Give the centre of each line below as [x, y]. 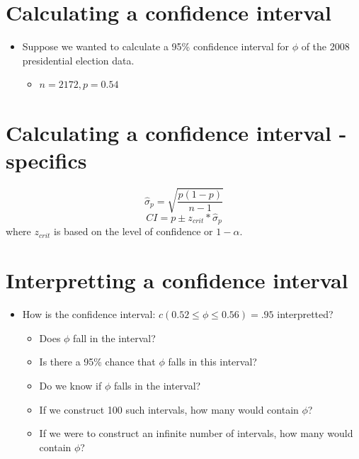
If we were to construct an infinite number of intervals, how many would [196, 433]
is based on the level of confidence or [133, 231]
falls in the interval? [157, 385]
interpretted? [305, 314]
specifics [46, 160]
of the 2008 [325, 46]
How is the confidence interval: [89, 314]
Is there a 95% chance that [97, 362]
